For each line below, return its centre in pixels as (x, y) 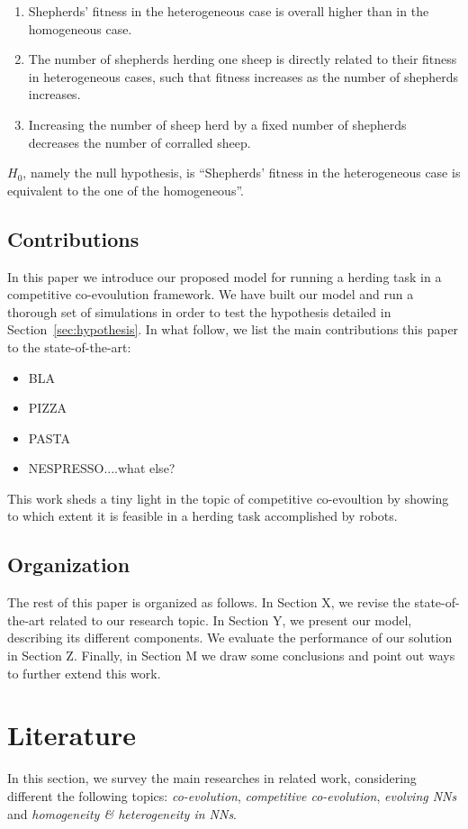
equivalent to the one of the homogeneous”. (126, 190)
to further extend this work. (84, 673)
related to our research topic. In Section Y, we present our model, (230, 619)
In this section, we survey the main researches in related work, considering (212, 778)
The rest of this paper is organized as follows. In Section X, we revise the (209, 602)
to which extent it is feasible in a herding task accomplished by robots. (202, 516)
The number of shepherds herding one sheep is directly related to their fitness (243, 59)
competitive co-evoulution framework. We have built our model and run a (211, 294)
